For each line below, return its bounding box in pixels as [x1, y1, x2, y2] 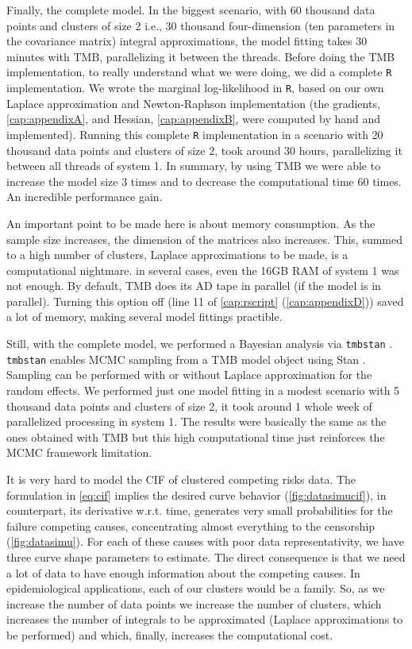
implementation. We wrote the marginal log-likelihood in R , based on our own [6, 79, 384, 96]
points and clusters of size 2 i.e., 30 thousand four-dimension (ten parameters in [6, 17, 395, 33]
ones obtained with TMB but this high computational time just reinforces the [6, 428, 385, 445]
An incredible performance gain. [6, 188, 163, 205]
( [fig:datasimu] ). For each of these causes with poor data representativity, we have [6, 533, 404, 550]
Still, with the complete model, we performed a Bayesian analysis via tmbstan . [6, 335, 393, 352]
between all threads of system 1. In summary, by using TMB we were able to [6, 157, 381, 174]
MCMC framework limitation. [6, 444, 152, 461]
